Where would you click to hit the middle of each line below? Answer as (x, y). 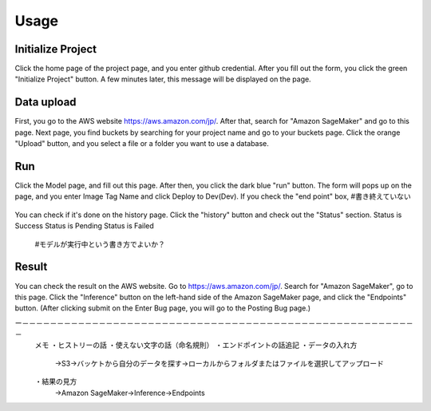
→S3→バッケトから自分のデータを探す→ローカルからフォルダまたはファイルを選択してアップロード (219, 363)
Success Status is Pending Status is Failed (85, 226)
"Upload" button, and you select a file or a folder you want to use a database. (142, 144)
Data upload (45, 103)
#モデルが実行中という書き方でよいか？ (100, 244)
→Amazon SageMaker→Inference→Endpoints (130, 393)
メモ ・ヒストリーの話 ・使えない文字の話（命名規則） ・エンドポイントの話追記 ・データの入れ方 (196, 345)
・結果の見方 (56, 381)
